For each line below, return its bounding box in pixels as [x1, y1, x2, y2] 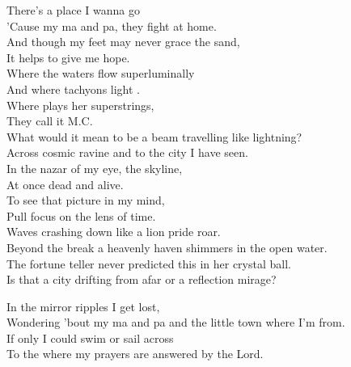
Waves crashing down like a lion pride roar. [6, 223, 221, 240]
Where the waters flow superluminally [6, 65, 195, 82]
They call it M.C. [6, 112, 93, 129]
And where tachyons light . [6, 80, 141, 97]
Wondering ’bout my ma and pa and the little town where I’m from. [6, 314, 345, 331]
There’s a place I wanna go [6, 2, 140, 18]
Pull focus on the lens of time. [6, 207, 156, 224]
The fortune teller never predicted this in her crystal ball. [6, 255, 291, 272]
